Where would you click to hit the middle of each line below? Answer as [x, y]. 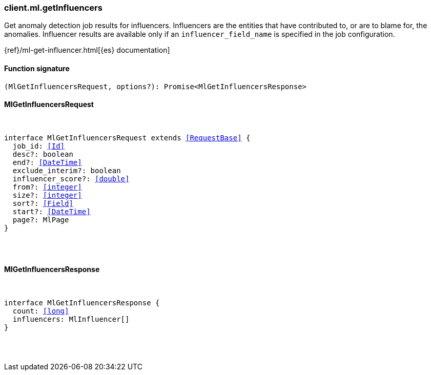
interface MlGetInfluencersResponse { [82, 303]
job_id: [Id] [39, 146]
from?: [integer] [47, 187]
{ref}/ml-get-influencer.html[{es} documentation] [87, 50]
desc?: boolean [43, 154]
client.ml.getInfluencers [53, 8]
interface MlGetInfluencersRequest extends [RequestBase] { [127, 138]
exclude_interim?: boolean [67, 170]
